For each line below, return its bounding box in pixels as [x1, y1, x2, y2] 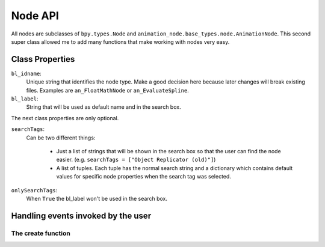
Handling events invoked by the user [11, 210, 152, 221]
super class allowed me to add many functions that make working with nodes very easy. [11, 38, 230, 45]
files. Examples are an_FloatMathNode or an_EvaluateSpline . [26, 87, 189, 94]
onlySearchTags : [11, 186, 58, 194]
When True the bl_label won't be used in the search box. [26, 195, 168, 202]
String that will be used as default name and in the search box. [26, 103, 181, 111]
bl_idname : [11, 70, 42, 77]
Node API [11, 9, 60, 22]
